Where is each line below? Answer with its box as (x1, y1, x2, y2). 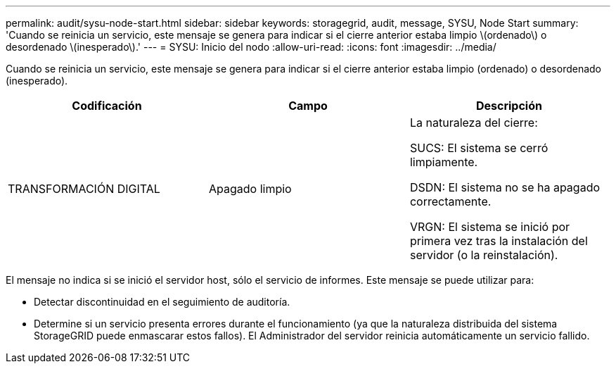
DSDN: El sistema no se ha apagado (409, 180, 601, 194)
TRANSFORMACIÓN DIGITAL (8, 182, 160, 196)
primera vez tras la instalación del (409, 234, 588, 248)
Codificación (72, 99, 142, 113)
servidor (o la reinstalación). (409, 248, 558, 262)
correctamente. (409, 194, 492, 208)
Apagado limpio (208, 182, 292, 196)
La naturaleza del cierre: (409, 115, 538, 130)
